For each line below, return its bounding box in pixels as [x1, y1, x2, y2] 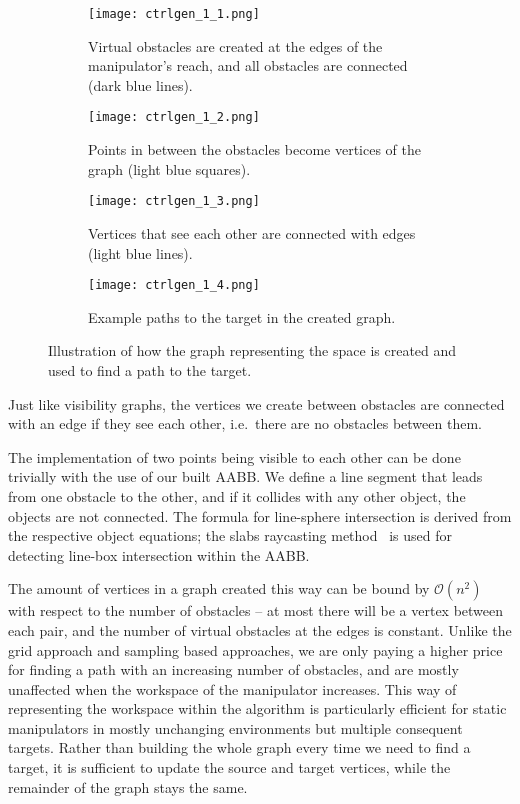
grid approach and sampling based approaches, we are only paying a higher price [8, 639, 503, 660]
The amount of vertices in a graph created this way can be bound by [8, 578, 430, 599]
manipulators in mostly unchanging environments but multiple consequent [8, 717, 463, 738]
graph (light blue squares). [88, 158, 251, 179]
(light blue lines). [88, 242, 193, 263]
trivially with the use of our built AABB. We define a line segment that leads [8, 466, 483, 487]
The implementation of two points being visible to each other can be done [8, 446, 461, 467]
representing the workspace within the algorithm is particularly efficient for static [8, 698, 507, 719]
